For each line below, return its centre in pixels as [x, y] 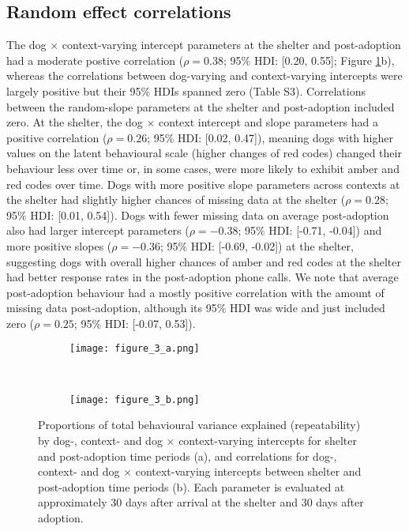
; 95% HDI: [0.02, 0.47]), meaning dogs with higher [270, 137]
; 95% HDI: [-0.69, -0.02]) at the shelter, [257, 245]
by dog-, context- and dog [100, 440]
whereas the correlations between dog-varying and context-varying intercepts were [204, 75]
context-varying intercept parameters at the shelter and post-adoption [231, 45]
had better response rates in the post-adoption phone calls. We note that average [203, 277]
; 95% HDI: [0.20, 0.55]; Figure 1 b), [309, 60]
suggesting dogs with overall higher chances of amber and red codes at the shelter [204, 261]
